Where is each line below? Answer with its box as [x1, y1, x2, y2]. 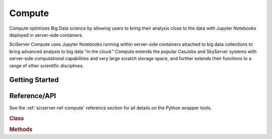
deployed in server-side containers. [9, 32, 83, 38]
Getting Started [9, 76, 59, 84]
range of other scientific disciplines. [9, 62, 84, 68]
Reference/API [9, 92, 56, 100]
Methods [9, 126, 33, 133]
